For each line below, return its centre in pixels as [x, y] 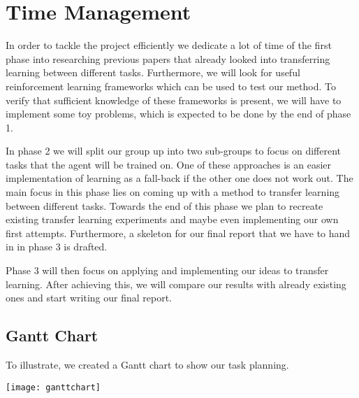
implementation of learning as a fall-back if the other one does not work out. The [179, 178]
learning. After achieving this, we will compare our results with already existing [176, 284]
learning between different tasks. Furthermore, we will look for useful [153, 72]
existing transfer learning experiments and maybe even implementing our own [172, 219]
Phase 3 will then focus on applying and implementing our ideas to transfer [167, 270]
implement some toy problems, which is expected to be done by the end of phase [178, 114]
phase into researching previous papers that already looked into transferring [168, 58]
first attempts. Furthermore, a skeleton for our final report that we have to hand [178, 233]
